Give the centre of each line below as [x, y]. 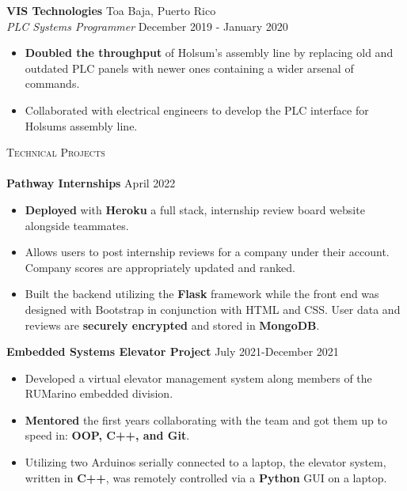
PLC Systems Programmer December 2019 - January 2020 [147, 26]
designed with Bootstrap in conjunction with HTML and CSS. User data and [213, 309]
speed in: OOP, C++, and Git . [107, 435]
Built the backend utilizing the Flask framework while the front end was [202, 294]
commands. [52, 83]
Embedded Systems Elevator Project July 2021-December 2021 [173, 351]
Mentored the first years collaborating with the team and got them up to [206, 419]
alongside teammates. [77, 225]
